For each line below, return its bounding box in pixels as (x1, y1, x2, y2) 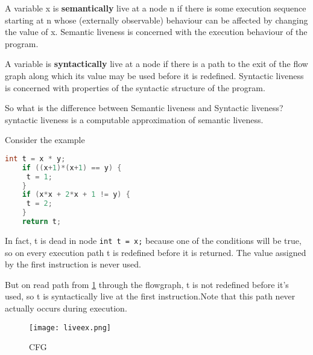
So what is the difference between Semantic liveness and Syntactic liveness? (5, 101, 283, 114)
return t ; (22, 217, 62, 226)
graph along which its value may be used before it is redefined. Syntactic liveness (5, 69, 304, 82)
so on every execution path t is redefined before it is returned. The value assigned (5, 246, 306, 258)
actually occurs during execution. (5, 301, 127, 314)
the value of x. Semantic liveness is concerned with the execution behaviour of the (5, 25, 308, 38)
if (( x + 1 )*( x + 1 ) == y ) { (22, 163, 122, 172)
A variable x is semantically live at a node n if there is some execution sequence (5, 2, 306, 14)
